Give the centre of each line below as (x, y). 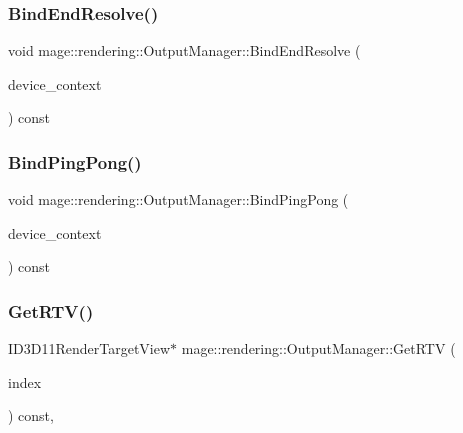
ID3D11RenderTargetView (89, 348)
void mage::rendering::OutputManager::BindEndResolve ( (184, 50)
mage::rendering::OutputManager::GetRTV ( (318, 348)
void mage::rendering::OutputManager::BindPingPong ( (178, 199)
